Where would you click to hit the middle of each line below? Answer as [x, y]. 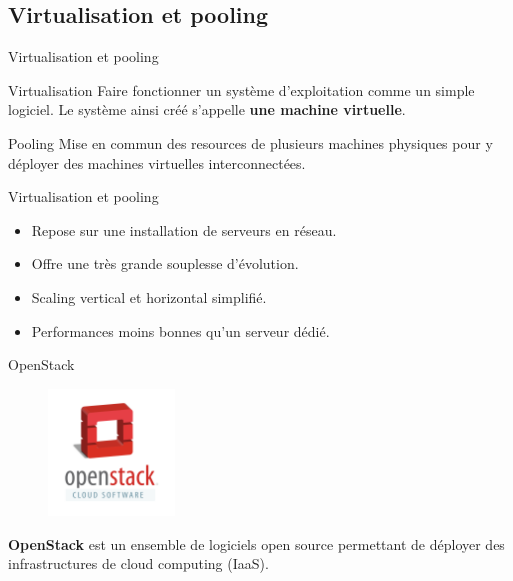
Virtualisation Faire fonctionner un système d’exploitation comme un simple [241, 89]
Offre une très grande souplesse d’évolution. [165, 263]
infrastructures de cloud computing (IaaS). [138, 563]
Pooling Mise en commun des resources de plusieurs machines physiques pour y [250, 142]
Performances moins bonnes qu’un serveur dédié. [180, 330]
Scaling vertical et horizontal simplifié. [149, 296]
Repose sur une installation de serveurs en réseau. [184, 229]
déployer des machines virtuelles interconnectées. [157, 162]
